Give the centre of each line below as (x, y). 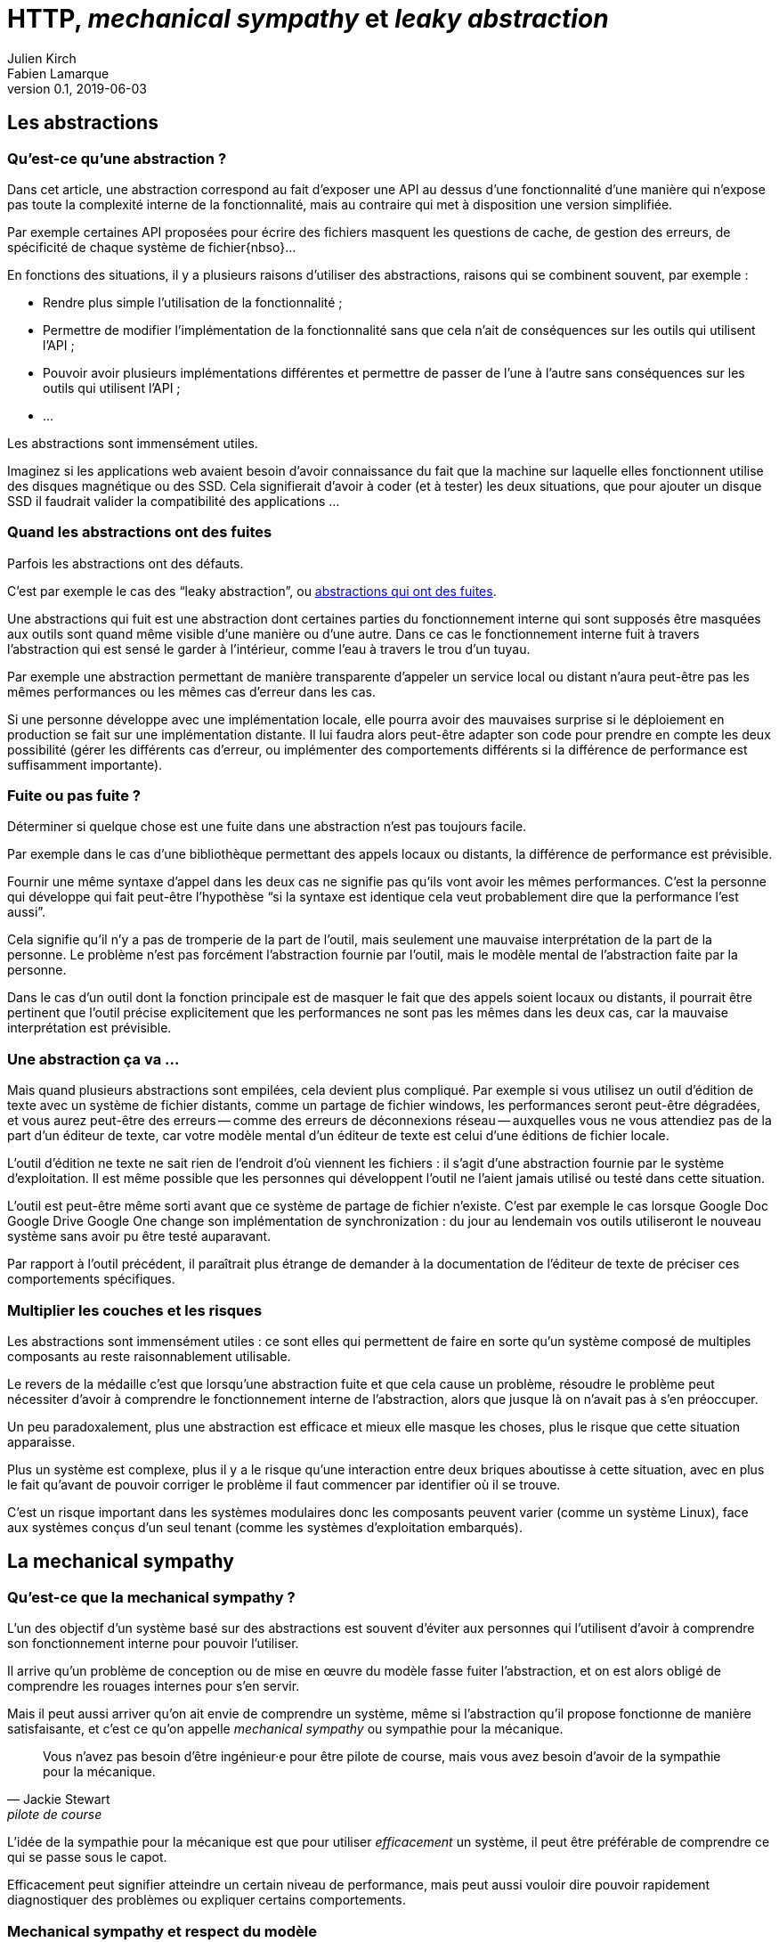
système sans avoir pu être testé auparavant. (139, 1236)
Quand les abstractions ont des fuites (140, 532)
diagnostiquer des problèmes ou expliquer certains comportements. (207, 1900)
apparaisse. (41, 1441)
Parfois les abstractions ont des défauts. (126, 563)
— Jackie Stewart (59, 1799)
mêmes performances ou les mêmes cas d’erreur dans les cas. (191, 691)
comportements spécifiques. (91, 1279)
